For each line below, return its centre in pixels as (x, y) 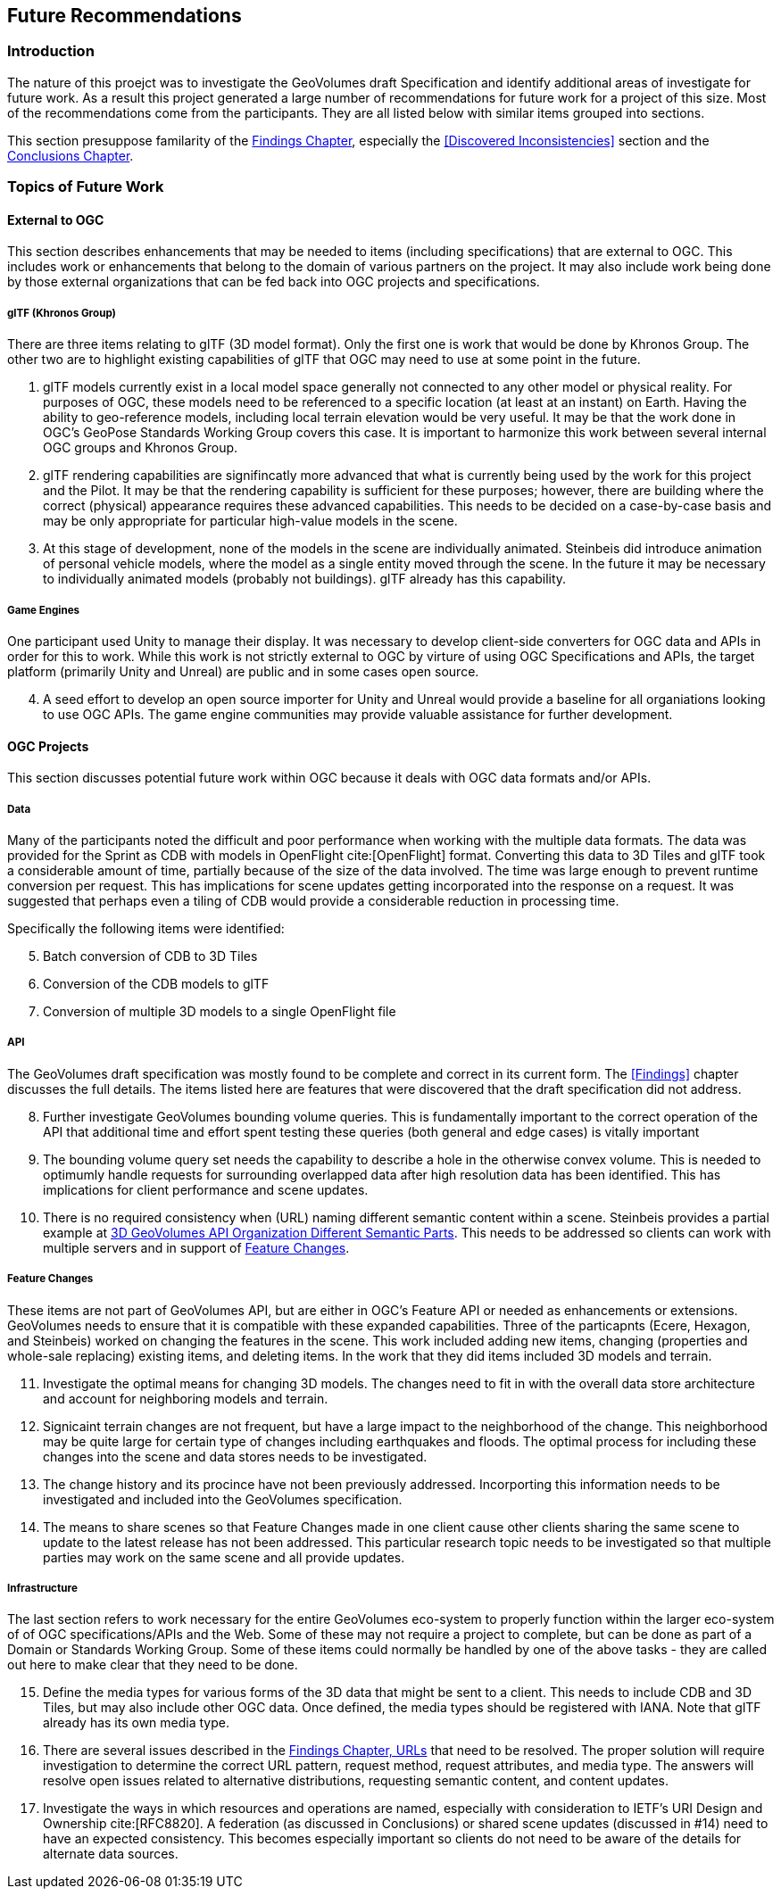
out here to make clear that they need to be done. (153, 1665)
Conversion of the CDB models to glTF (156, 983)
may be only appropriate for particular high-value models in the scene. (250, 521)
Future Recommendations (125, 16)
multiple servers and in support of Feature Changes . (196, 1247)
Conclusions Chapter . (71, 155)
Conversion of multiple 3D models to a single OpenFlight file (220, 1011)
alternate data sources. (111, 1854)
